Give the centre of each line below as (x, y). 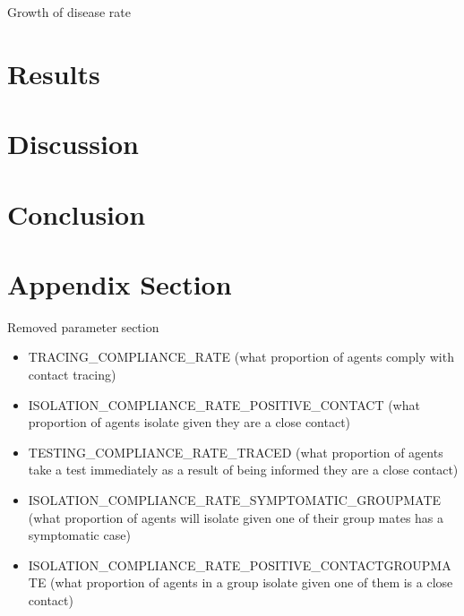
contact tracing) (72, 375)
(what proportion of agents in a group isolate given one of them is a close (252, 582)
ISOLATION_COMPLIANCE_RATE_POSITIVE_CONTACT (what (224, 404)
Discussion (73, 144)
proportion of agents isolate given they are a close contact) (189, 422)
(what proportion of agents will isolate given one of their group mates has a (236, 517)
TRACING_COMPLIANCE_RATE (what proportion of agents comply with (241, 357)
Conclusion (77, 214)
